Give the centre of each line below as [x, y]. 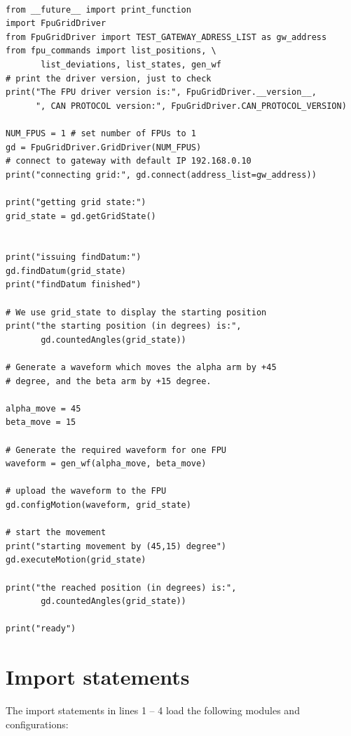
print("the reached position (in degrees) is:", [121, 587]
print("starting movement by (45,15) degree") [116, 546]
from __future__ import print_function [98, 9]
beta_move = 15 [41, 422]
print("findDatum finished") [74, 285]
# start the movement [56, 533]
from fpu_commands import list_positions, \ [111, 51]
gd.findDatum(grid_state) [66, 271]
